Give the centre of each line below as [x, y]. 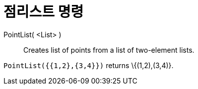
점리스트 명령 [44, 12]
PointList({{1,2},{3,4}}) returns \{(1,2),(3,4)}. [89, 65]
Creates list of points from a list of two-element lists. [109, 50]
